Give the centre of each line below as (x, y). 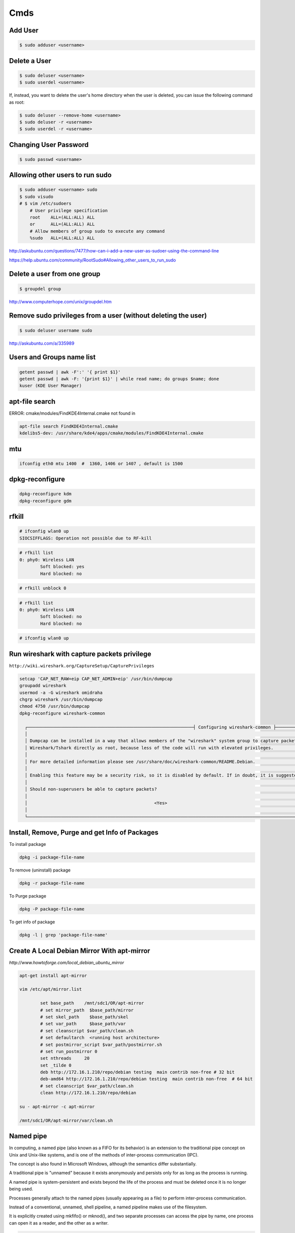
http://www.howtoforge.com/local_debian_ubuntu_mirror (67, 962)
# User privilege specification (69, 210)
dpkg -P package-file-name (52, 909)
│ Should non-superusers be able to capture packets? (91, 789)
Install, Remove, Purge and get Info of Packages (84, 833)
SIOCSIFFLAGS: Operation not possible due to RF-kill (86, 538)
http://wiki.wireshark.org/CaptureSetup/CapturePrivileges (82, 666)
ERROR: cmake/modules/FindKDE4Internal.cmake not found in (72, 413)
